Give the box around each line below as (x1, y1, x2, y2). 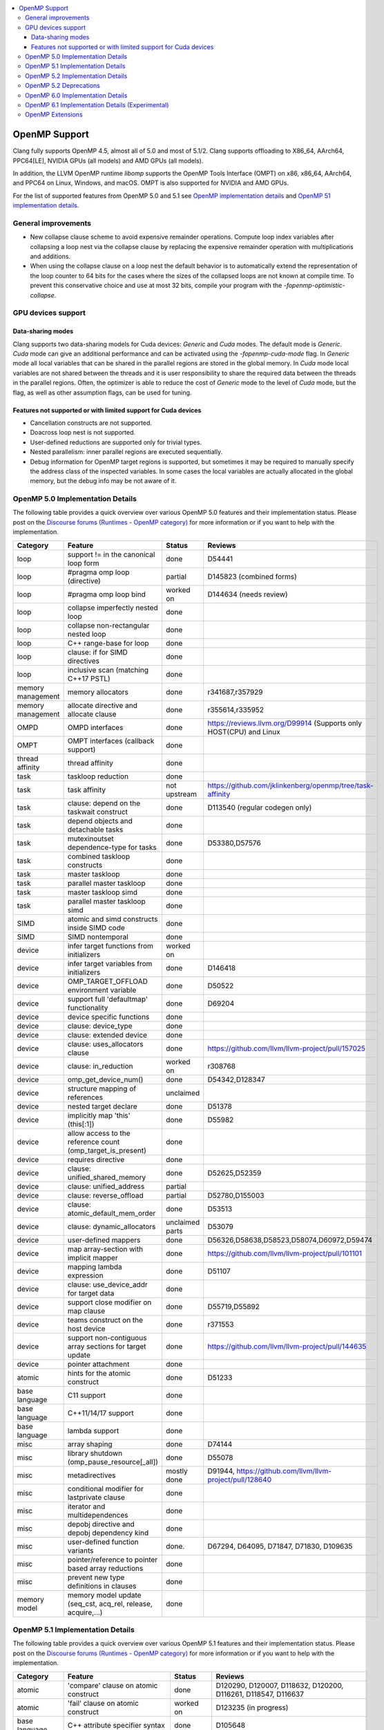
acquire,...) (67, 1608, 103, 1617)
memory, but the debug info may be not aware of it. (30, 477, 177, 485)
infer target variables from (67, 958, 153, 968)
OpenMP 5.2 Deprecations (25, 82, 100, 90)
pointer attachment (67, 1359, 130, 1369)
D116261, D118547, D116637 (215, 1689, 304, 1699)
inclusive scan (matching (67, 665, 148, 675)
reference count (67, 1137, 120, 1147)
